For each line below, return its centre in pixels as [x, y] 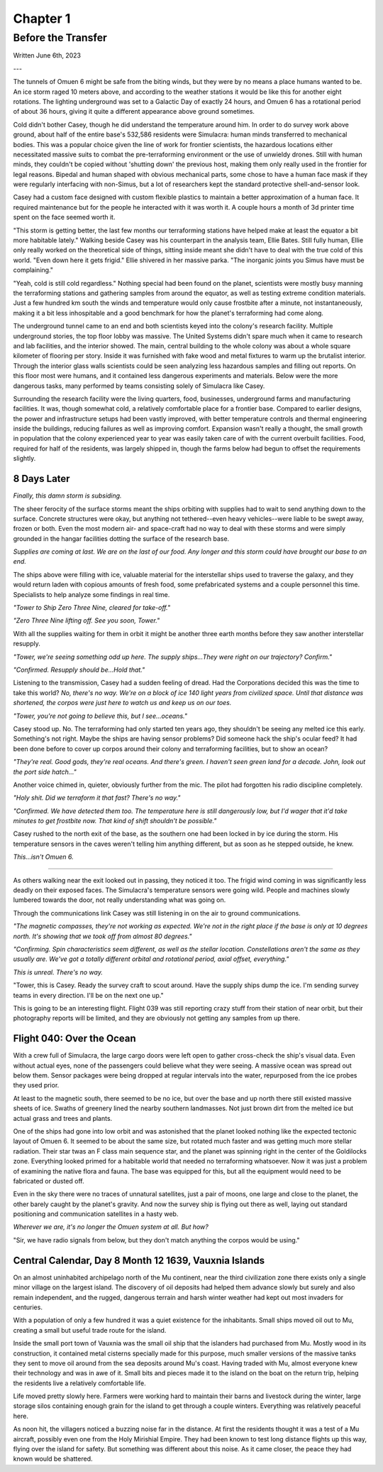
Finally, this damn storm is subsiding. [67, 496]
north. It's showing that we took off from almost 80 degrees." [102, 936]
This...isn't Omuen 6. [43, 857]
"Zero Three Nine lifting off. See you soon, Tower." [87, 621]
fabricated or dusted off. [49, 1181]
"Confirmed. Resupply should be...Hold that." [79, 670]
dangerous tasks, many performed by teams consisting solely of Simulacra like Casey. [139, 386]
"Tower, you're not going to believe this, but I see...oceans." [100, 716]
